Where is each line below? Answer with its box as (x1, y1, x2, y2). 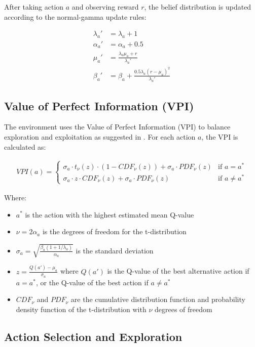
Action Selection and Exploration (4, 328, 183, 344)
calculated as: (4, 141, 46, 152)
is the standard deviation (76, 245, 154, 255)
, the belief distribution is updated (144, 2, 251, 12)
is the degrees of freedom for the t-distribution (42, 226, 187, 237)
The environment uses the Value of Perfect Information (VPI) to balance (4, 121, 231, 132)
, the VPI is (201, 132, 238, 142)
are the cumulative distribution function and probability (70, 294, 245, 305)
